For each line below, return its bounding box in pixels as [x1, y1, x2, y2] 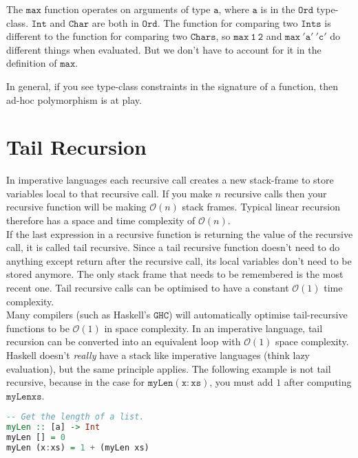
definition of [6, 56, 57, 70]
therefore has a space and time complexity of [6, 213, 196, 228]
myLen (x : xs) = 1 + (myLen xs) [6, 443, 149, 452]
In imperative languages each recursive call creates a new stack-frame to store [6, 173, 334, 187]
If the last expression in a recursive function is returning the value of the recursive [6, 226, 353, 241]
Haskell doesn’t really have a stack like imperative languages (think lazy [6, 348, 310, 362]
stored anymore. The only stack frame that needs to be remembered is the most [6, 267, 344, 281]
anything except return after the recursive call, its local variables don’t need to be [6, 253, 352, 268]
